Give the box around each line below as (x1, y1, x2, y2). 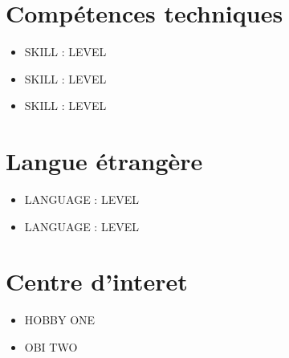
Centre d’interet (6, 265, 188, 298)
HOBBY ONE (24, 311, 96, 328)
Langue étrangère (6, 144, 203, 177)
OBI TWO (24, 338, 78, 355)
